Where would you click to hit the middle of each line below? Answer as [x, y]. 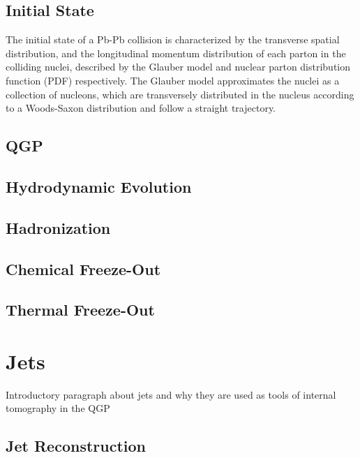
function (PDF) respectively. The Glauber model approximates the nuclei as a [173, 80]
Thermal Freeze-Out [80, 310]
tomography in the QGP [58, 408]
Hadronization [58, 227]
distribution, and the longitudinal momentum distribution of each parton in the [176, 53]
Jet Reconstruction [76, 446]
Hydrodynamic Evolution [99, 186]
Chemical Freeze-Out [83, 268]
